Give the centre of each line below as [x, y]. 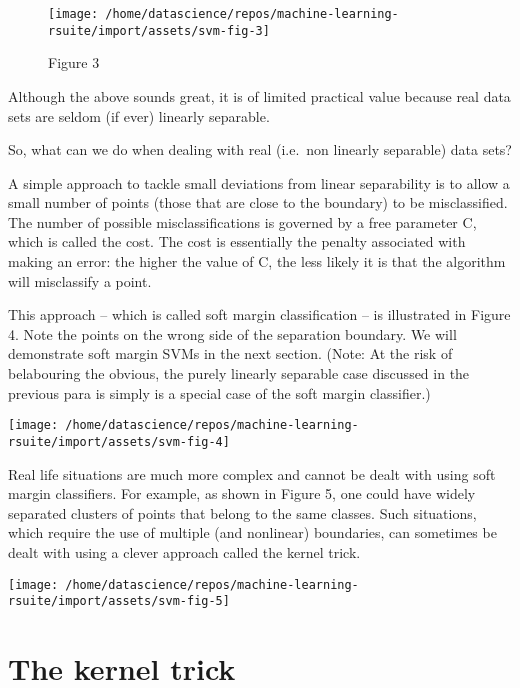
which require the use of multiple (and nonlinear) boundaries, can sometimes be [252, 532]
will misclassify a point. [80, 280]
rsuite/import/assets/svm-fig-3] [159, 30]
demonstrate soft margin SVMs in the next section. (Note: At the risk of [230, 353]
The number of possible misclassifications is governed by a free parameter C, [242, 221]
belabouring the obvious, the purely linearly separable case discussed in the [239, 373]
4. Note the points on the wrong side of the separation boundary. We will [232, 333]
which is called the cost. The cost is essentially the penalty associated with [237, 241]
